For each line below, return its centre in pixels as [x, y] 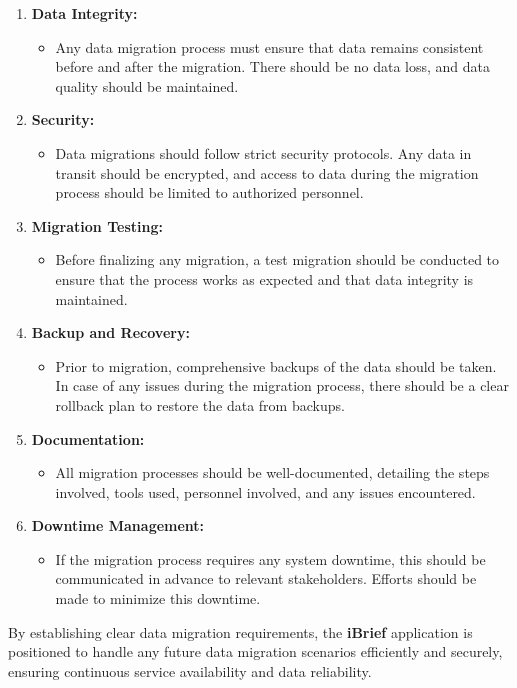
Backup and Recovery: [110, 332]
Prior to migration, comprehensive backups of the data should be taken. [276, 365]
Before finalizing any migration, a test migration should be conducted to [277, 259]
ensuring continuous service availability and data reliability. [190, 670]
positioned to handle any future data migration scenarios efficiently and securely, [255, 651]
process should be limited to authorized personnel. [209, 192]
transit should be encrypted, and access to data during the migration [267, 172]
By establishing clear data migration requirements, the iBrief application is [240, 631]
